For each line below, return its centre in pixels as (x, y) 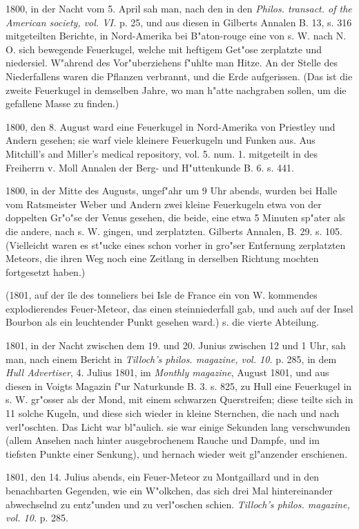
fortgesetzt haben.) (46, 271)
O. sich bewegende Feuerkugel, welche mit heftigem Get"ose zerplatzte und (164, 49)
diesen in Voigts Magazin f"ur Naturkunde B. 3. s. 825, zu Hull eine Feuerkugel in (179, 386)
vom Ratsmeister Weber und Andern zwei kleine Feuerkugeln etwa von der (164, 204)
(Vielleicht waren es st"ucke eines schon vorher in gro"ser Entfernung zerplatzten (176, 244)
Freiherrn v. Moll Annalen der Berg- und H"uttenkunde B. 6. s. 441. (150, 167)
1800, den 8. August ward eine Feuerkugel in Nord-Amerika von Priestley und (171, 126)
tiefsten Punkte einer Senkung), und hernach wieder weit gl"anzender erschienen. (177, 453)
